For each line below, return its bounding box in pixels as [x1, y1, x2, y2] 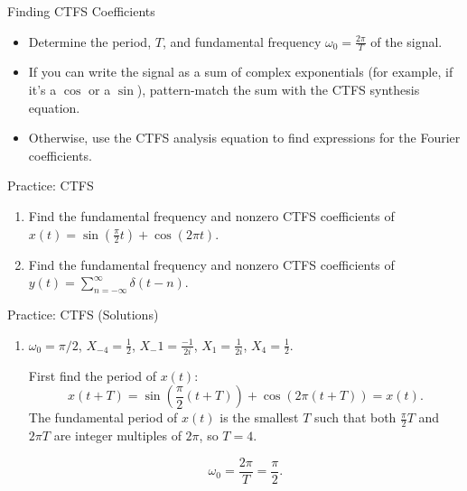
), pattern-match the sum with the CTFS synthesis [136, 80, 420, 99]
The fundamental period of [28, 408, 178, 427]
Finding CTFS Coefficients [7, 2, 155, 20]
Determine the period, [28, 32, 152, 51]
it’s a [28, 80, 57, 99]
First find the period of [28, 366, 156, 384]
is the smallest [219, 408, 299, 427]
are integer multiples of [53, 426, 182, 445]
